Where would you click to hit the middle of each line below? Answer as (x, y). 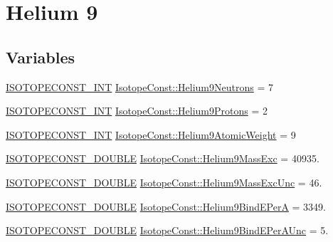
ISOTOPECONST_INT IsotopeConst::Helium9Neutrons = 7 (139, 86)
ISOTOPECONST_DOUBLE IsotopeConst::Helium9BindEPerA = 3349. (166, 206)
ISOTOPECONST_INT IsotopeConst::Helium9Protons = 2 (137, 111)
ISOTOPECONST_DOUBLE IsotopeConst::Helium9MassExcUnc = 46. (164, 182)
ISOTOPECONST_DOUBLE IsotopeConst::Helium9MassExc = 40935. (163, 158)
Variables (41, 57)
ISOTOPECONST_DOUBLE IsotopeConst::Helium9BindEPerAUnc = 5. (167, 230)
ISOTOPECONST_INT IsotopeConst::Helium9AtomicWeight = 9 (151, 134)
